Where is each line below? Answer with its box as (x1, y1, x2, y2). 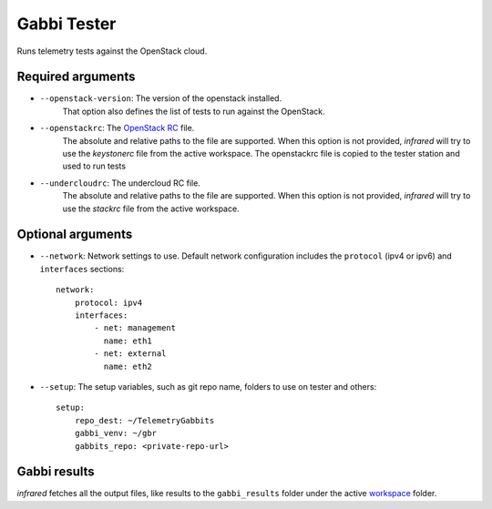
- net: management (94, 323, 177, 333)
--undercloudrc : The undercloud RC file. (39, 178, 200, 188)
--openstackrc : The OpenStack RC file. (39, 123, 195, 134)
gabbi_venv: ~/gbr (74, 428, 158, 439)
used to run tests (62, 160, 127, 172)
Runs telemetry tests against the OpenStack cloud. (16, 46, 208, 56)
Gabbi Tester (16, 14, 117, 34)
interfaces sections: (39, 263, 125, 274)
